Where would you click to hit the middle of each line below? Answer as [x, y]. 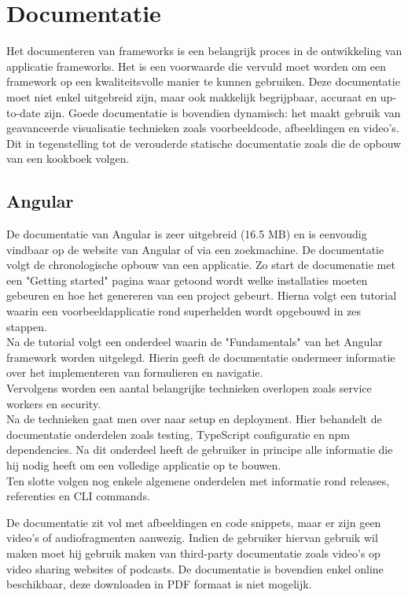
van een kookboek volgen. [68, 158]
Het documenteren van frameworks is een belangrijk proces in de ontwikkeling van [204, 51]
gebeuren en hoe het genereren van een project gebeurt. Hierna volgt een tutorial [202, 295]
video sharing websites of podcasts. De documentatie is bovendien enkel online [195, 568]
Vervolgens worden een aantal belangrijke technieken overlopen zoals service [189, 388]
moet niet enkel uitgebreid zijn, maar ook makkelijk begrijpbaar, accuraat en [192, 96]
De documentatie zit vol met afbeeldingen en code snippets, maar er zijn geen [194, 522]
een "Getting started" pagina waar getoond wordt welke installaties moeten [187, 280]
